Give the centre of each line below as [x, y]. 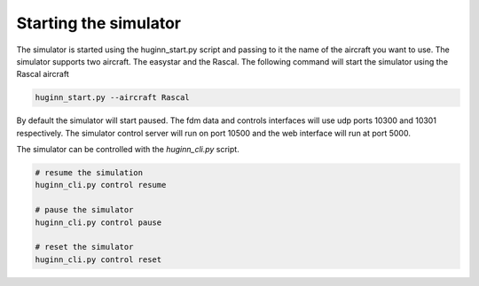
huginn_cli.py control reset [98, 259]
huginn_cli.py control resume [101, 185]
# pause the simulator [84, 210]
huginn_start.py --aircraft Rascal [112, 98]
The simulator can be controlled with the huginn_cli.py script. [128, 150]
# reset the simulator [84, 247]
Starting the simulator [99, 23]
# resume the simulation [89, 173]
